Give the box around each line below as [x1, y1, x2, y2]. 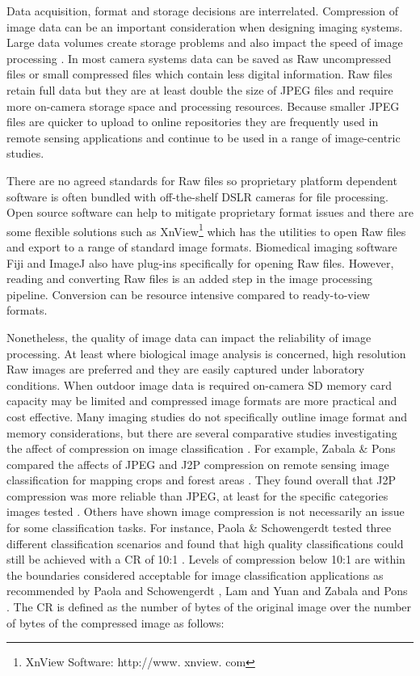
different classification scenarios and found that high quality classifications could [6, 534, 404, 551]
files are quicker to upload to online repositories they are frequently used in [6, 113, 379, 130]
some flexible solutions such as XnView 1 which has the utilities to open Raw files [6, 220, 406, 239]
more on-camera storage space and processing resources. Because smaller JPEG [6, 97, 400, 114]
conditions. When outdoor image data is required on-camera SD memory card [6, 376, 392, 393]
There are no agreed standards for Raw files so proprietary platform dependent [6, 171, 397, 188]
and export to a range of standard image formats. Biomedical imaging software [6, 238, 397, 255]
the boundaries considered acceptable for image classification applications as [6, 566, 384, 583]
